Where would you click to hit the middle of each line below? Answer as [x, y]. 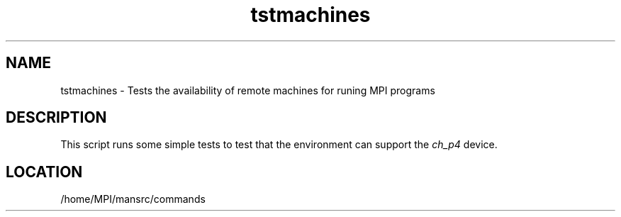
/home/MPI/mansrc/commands [133, 199]
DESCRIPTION [56, 118]
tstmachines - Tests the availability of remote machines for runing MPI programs [248, 90]
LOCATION [44, 172]
